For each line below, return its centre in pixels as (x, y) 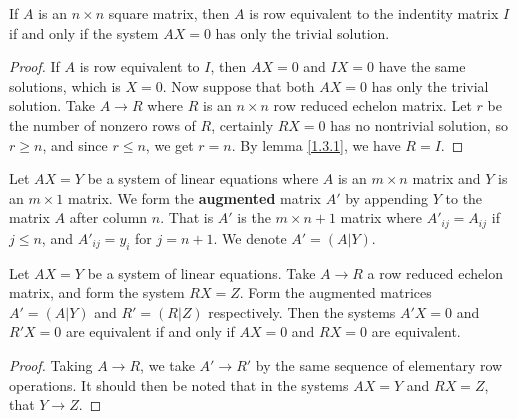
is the (254, 217)
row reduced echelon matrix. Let (372, 105)
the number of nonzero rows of (102, 124)
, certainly (242, 124)
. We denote (250, 237)
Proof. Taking (51, 364)
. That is (187, 217)
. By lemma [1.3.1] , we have (316, 144)
